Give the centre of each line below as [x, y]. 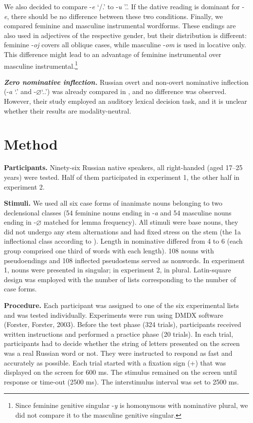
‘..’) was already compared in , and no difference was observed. [134, 91]
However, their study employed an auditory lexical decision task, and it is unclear [126, 101]
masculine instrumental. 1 [41, 65]
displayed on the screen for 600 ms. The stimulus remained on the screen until [120, 372]
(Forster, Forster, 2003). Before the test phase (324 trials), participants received [123, 324]
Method [31, 144]
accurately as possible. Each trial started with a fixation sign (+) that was [115, 362]
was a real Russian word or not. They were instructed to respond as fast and [118, 353]
